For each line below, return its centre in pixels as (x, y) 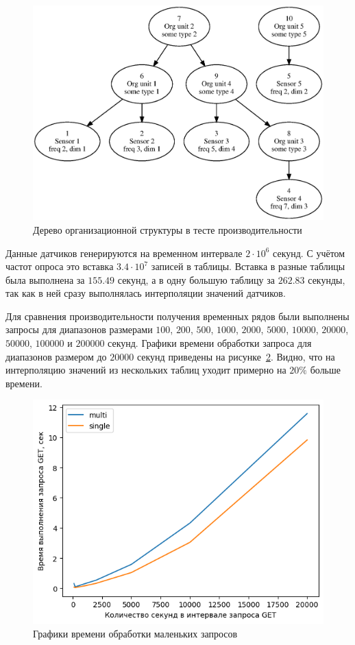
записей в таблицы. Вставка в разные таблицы (248, 266)
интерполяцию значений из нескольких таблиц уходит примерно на (146, 370)
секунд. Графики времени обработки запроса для (210, 343)
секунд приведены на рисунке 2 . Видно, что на (236, 356)
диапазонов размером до (56, 356)
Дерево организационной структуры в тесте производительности (168, 229)
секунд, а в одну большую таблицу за (196, 279)
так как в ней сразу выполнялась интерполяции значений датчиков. (146, 293)
